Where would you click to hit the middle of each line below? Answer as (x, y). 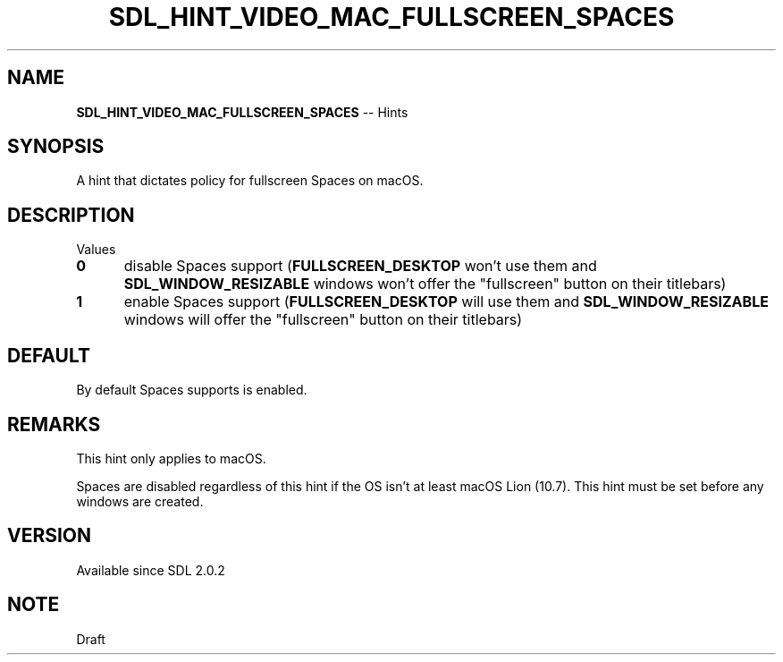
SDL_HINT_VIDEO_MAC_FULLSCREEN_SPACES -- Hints (242, 112)
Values (96, 250)
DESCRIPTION (71, 215)
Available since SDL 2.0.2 (151, 570)
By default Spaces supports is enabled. (192, 390)
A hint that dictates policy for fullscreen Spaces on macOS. (250, 181)
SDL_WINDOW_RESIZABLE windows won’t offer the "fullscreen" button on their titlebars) (425, 284)
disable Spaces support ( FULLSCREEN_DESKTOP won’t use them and (360, 266)
